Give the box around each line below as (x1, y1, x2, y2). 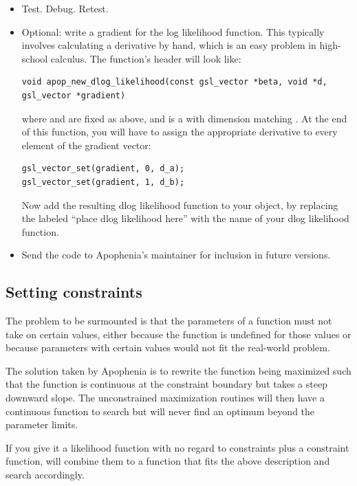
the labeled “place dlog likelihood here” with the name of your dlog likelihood (21, 211, 349, 225)
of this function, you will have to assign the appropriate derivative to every (21, 124, 338, 139)
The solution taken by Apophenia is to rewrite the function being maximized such (6, 363, 351, 377)
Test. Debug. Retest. (21, 1, 109, 15)
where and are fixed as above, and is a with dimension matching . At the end (21, 111, 347, 125)
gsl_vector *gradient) (21, 90, 126, 100)
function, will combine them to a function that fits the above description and (6, 454, 330, 468)
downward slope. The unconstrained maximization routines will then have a (6, 390, 325, 405)
